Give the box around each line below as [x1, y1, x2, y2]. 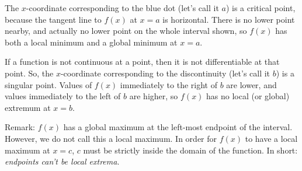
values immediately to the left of [5, 90, 121, 102]
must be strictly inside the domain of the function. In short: [83, 144, 298, 156]
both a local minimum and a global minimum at [5, 36, 178, 48]
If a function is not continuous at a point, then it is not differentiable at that [5, 55, 280, 68]
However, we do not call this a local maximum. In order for [5, 132, 217, 144]
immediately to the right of [120, 78, 217, 90]
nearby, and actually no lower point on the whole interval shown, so [5, 25, 247, 37]
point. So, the [5, 67, 54, 79]
